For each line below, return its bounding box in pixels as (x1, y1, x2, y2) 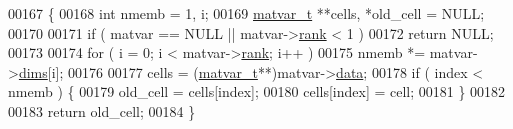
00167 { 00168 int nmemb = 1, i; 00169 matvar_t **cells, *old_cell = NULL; (8, 3, 485, 23)
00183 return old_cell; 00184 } (8, 100, 196, 121)
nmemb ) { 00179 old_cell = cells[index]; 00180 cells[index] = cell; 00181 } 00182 (8, 81, 506, 102)
